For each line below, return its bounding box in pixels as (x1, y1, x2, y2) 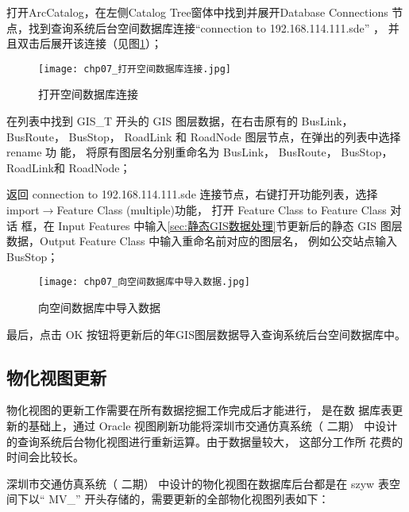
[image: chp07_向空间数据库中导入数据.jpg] (38, 276, 250, 288)
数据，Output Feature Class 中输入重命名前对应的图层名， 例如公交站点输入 (6, 233, 397, 249)
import (6, 202, 40, 218)
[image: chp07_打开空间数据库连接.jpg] (38, 63, 232, 75)
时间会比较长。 (6, 448, 84, 465)
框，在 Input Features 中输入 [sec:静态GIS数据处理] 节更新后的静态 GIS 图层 (21, 217, 403, 233)
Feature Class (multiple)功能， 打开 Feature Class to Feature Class (56, 202, 387, 218)
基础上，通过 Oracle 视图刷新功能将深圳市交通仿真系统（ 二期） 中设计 (28, 418, 398, 434)
